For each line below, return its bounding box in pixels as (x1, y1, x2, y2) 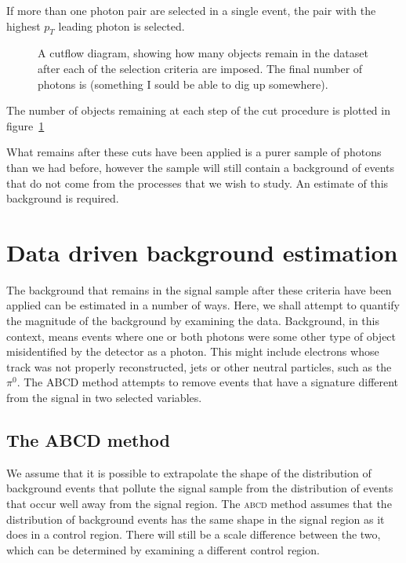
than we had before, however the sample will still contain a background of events (6, 159, 394, 175)
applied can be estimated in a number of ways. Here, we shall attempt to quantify (6, 297, 400, 313)
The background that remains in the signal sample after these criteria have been (6, 281, 392, 298)
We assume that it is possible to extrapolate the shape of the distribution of (6, 464, 372, 481)
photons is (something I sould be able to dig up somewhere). (38, 75, 328, 92)
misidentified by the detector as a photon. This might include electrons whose (6, 343, 379, 360)
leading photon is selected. (58, 17, 185, 34)
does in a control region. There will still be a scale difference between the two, (6, 526, 381, 543)
